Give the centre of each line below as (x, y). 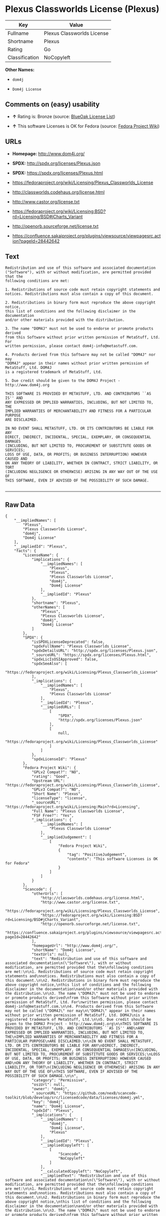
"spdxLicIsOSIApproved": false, (65, 660)
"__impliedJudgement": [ (66, 837)
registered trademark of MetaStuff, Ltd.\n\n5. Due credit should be (78, 1020)
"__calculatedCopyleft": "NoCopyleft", (81, 1171)
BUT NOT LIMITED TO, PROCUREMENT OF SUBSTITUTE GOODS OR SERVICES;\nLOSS (83, 1054)
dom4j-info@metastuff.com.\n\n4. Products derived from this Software (79, 1007)
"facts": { (25, 551)
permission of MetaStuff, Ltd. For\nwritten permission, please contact (82, 1002)
